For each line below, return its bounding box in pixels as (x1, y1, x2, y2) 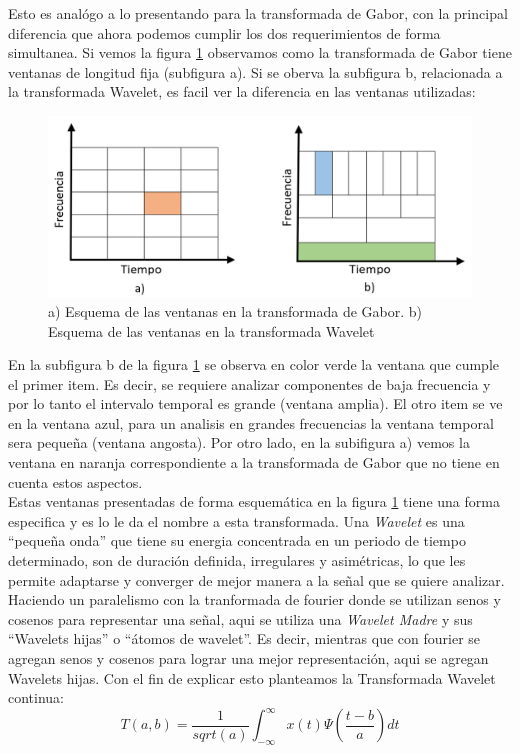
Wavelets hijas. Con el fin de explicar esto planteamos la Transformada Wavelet (8, 667, 496, 688)
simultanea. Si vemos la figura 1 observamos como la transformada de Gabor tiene (8, 42, 512, 63)
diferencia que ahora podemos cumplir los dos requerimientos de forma (8, 22, 441, 43)
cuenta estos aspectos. (8, 471, 143, 492)
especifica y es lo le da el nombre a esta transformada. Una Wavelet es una (8, 510, 465, 531)
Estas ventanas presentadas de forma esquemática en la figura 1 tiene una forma (8, 491, 500, 512)
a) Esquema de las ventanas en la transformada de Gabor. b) (48, 300, 423, 321)
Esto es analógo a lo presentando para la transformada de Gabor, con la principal (8, 3, 508, 23)
